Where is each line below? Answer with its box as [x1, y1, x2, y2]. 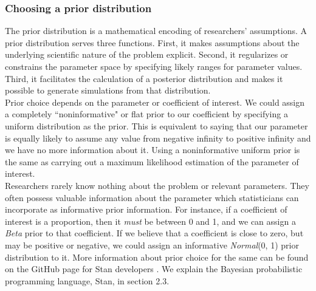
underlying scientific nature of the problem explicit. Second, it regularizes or [5, 48, 289, 61]
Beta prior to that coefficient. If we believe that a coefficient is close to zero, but [5, 227, 304, 239]
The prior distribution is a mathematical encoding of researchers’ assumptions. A [5, 24, 307, 37]
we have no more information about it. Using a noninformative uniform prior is [5, 143, 300, 156]
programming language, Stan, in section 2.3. [5, 274, 170, 287]
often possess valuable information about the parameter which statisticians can [5, 191, 299, 204]
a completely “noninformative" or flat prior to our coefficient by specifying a [5, 108, 288, 120]
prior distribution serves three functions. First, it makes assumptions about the [5, 36, 300, 49]
